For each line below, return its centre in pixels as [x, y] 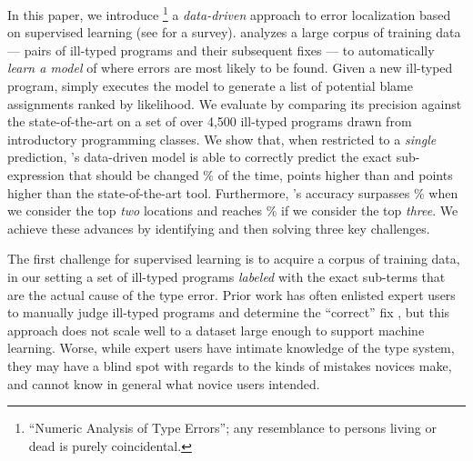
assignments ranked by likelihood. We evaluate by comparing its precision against [235, 103]
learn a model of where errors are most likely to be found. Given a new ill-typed [230, 68]
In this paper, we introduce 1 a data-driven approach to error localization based [229, 13]
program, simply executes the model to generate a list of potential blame [210, 86]
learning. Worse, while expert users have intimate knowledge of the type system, [231, 348]
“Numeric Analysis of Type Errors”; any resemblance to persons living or [232, 428]
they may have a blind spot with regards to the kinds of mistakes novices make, [230, 365]
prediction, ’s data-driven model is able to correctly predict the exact [200, 157]
